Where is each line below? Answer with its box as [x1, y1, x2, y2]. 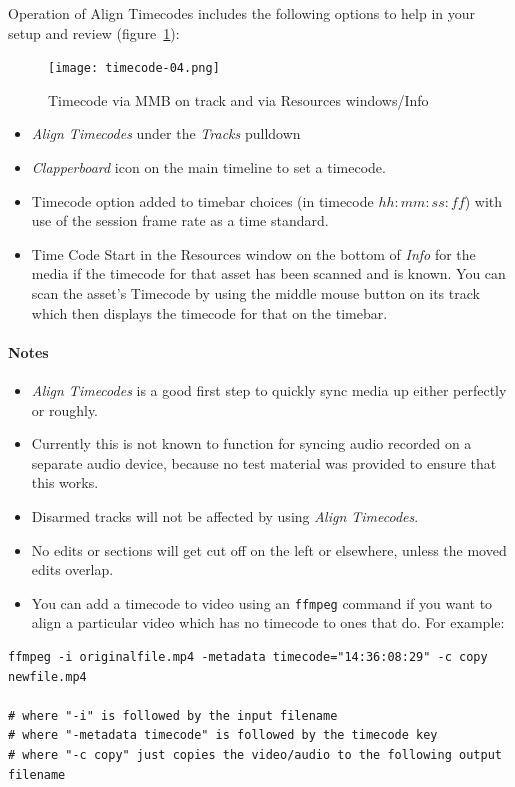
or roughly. [31, 399, 99, 420]
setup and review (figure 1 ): [8, 22, 180, 43]
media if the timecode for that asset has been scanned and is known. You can [31, 263, 506, 284]
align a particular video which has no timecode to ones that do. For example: [31, 612, 505, 633]
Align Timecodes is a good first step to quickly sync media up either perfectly [31, 379, 507, 400]
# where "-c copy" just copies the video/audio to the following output [8, 747, 502, 762]
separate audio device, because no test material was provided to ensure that [31, 452, 497, 473]
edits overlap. [31, 559, 114, 580]
